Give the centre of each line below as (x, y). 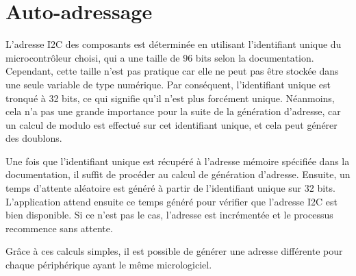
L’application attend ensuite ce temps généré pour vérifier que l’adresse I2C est (171, 201)
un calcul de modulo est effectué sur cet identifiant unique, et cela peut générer (171, 124)
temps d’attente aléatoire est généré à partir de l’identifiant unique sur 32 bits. (170, 188)
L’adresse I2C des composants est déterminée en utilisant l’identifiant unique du (174, 44)
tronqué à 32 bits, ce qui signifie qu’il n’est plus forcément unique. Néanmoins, (170, 98)
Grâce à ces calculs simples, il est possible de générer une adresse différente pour (174, 251)
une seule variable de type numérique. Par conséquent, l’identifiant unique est (168, 84)
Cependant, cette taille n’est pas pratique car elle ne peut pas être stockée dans (172, 71)
